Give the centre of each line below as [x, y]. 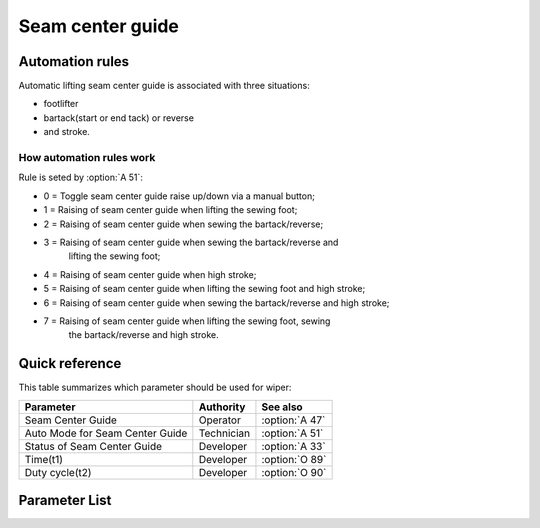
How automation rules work [87, 157]
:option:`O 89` [294, 459]
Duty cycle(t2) [58, 472]
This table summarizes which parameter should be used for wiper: [155, 387]
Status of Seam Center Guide [93, 446]
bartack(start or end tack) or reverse [119, 117]
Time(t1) [44, 459]
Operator [220, 420]
